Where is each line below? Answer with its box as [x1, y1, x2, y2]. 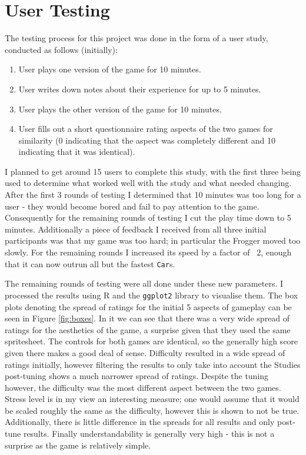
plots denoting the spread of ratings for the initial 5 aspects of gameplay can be [5, 300, 292, 313]
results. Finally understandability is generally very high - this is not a [23, 427, 275, 440]
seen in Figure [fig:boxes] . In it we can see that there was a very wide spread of [5, 312, 290, 324]
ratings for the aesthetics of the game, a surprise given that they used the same [5, 323, 291, 336]
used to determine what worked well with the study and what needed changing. [5, 177, 292, 189]
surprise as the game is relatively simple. [5, 439, 151, 451]
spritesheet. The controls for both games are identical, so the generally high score [5, 335, 298, 347]
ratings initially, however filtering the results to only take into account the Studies [5, 358, 301, 370]
